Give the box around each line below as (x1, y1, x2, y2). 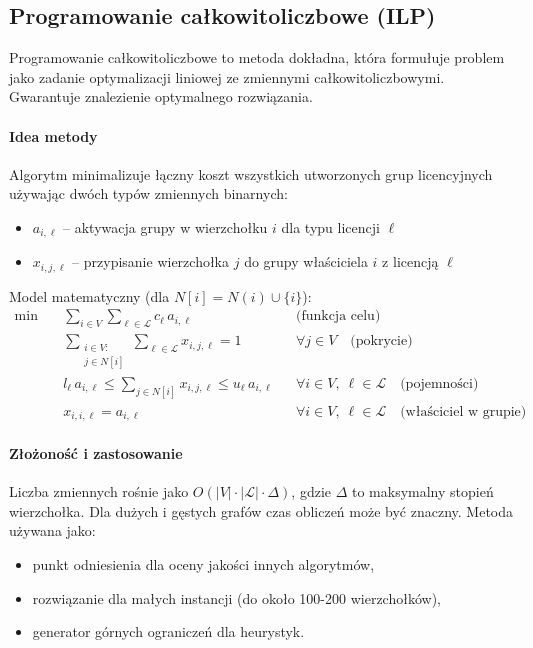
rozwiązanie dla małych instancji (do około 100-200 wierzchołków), (32, 587, 441, 608)
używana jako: (9, 520, 96, 541)
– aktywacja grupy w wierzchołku (63, 216, 268, 237)
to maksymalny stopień (351, 481, 494, 502)
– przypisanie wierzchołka (72, 251, 230, 272)
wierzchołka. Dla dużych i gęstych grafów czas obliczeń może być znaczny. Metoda (9, 500, 513, 521)
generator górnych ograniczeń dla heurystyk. (32, 621, 305, 642)
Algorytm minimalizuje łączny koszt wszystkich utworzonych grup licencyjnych (9, 163, 493, 184)
